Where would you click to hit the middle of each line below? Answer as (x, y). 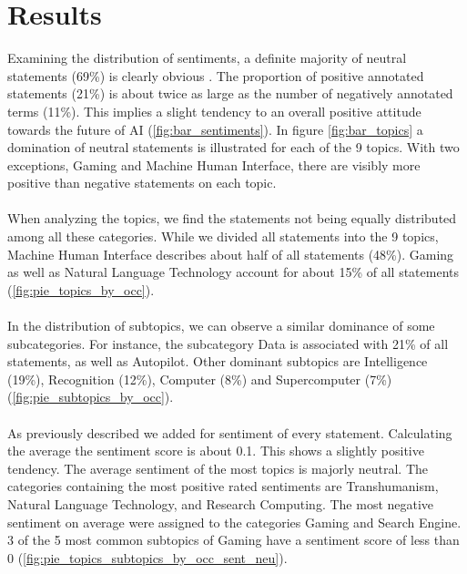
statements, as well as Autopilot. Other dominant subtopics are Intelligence (218, 361)
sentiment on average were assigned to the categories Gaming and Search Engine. (234, 522)
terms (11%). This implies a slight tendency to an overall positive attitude (214, 111)
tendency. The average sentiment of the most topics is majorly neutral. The (218, 468)
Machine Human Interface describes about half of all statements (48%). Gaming (231, 254)
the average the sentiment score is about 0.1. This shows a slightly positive (216, 451)
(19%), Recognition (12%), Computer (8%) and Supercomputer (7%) (200, 379)
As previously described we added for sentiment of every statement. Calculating (230, 432)
